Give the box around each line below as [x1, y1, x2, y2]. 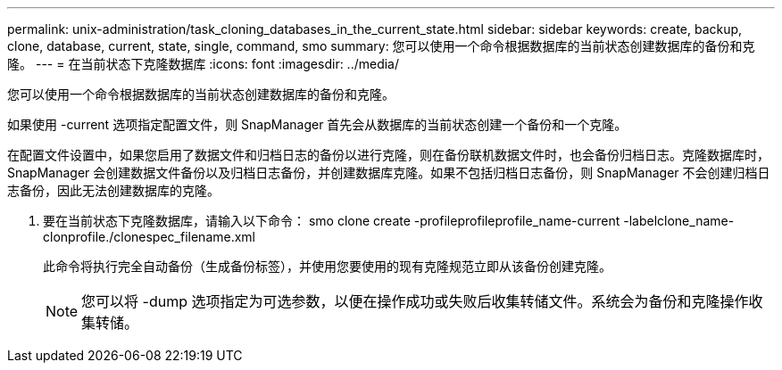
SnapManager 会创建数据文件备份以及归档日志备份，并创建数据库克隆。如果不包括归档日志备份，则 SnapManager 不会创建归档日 [7, 165, 770, 180]
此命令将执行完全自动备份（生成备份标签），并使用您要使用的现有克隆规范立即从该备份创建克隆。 [43, 259, 611, 274]
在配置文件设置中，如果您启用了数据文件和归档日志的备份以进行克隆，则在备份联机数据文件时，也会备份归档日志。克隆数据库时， [7, 147, 770, 162]
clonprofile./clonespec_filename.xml [43, 229, 255, 244]
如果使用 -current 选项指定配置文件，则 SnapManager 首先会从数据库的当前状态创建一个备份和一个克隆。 [7, 117, 628, 132]
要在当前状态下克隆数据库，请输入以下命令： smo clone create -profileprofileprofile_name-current [43, 213, 620, 228]
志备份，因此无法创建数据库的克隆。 [7, 183, 220, 198]
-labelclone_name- [623, 213, 735, 228]
